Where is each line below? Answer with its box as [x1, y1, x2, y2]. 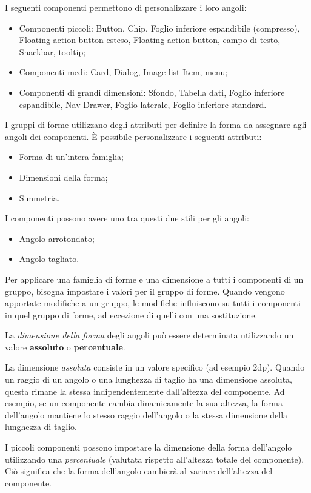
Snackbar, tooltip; [19, 45, 86, 58]
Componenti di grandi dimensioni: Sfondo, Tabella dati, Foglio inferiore [19, 86, 285, 98]
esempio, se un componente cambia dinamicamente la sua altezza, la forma [5, 397, 283, 409]
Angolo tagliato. [19, 252, 79, 265]
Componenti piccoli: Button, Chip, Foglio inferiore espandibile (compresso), [19, 21, 300, 34]
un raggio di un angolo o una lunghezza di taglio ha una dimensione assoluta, [5, 373, 292, 386]
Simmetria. [19, 191, 60, 204]
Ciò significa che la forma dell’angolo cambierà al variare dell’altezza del [5, 464, 273, 477]
